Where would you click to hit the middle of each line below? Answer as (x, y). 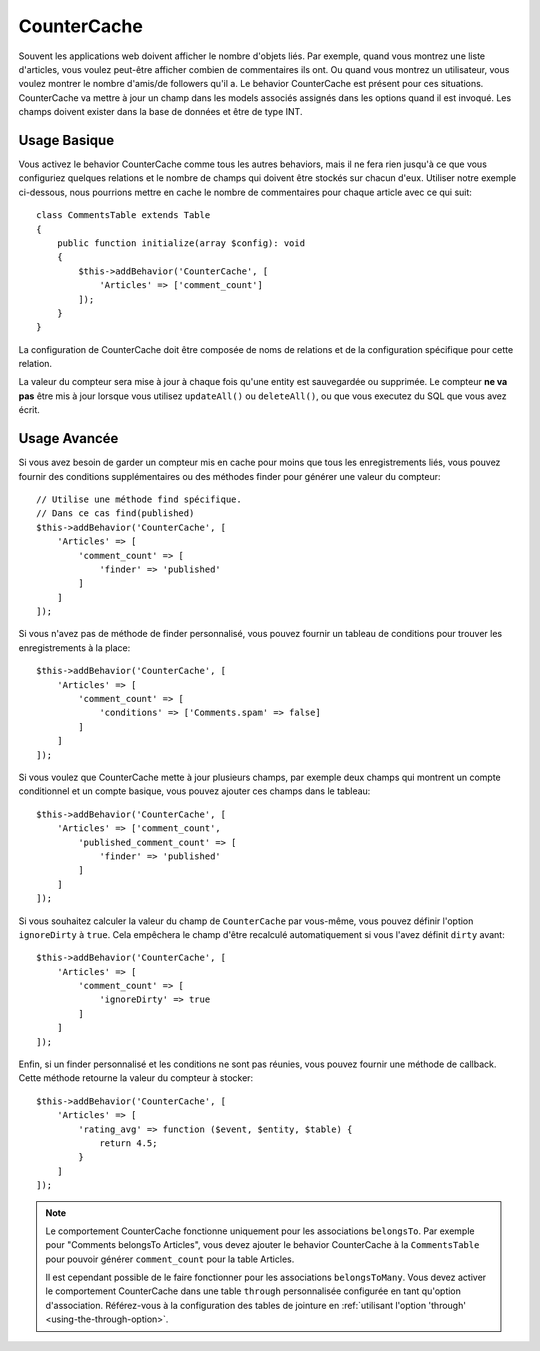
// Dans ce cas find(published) (115, 513)
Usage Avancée (68, 438)
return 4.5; (128, 1143)
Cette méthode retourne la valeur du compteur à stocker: (136, 1078)
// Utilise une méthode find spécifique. (139, 499)
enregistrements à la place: (74, 647)
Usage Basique (66, 140)
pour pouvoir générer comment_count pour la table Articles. (170, 1259)
